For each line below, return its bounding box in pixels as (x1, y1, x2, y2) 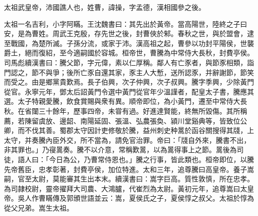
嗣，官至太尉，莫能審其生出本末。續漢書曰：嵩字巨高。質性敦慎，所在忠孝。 (4, 173, 254, 184)
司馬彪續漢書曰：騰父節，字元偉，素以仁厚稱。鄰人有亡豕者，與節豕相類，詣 (4, 57, 254, 67)
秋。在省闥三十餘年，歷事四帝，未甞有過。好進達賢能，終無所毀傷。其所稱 (4, 105, 247, 116)
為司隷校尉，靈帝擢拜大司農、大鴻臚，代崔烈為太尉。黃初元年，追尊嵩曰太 (4, 183, 247, 193)
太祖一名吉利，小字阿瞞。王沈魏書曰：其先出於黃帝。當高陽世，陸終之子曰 (4, 18, 247, 29)
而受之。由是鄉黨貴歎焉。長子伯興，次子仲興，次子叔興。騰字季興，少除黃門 (4, 77, 254, 87)
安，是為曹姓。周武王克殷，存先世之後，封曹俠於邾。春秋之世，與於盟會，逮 (4, 28, 254, 39)
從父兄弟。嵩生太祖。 (4, 202, 73, 213)
